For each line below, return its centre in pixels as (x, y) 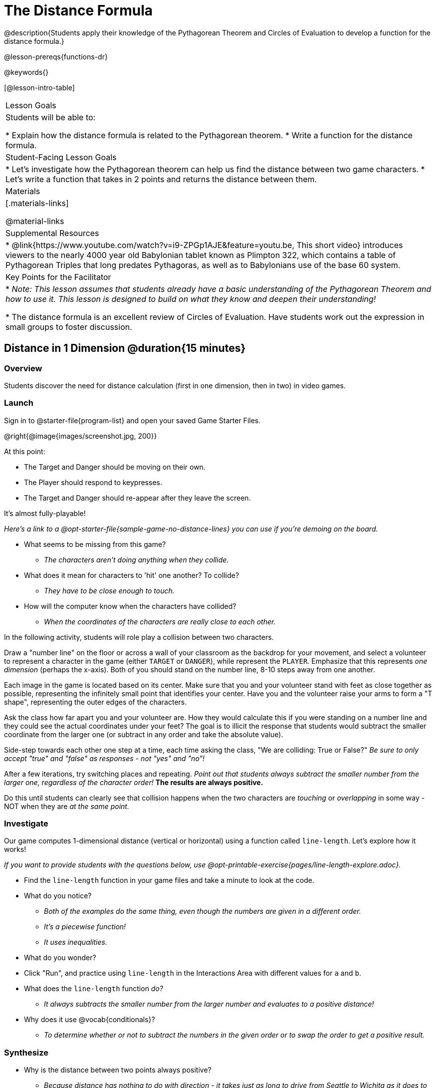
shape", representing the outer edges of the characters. (96, 702)
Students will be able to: (51, 117)
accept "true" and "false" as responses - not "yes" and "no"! (105, 758)
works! (15, 849)
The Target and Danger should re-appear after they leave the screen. (137, 498)
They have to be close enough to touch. (109, 590)
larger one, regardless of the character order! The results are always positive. (134, 782)
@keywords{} (26, 72)
